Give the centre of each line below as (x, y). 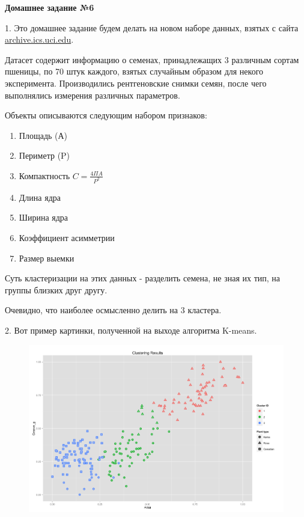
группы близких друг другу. (56, 289)
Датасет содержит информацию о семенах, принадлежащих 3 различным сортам (152, 59)
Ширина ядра (44, 217)
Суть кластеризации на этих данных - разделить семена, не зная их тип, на (143, 278)
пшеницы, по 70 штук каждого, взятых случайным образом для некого (134, 71)
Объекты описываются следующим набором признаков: (106, 115)
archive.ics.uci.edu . (39, 39)
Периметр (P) (44, 155)
